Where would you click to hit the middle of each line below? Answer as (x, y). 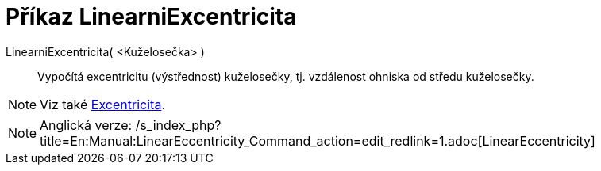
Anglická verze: (86, 125)
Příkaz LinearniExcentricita (151, 17)
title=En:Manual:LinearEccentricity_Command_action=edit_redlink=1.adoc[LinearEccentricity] (318, 141)
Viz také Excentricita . (102, 104)
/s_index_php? (178, 125)
